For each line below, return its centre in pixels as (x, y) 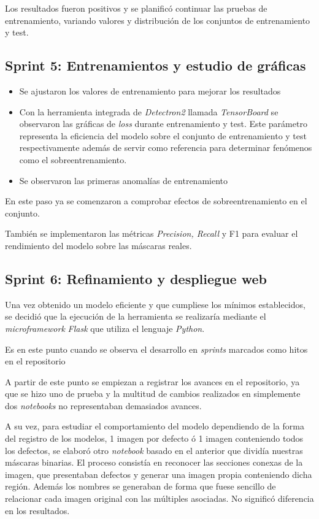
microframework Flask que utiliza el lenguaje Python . (105, 328)
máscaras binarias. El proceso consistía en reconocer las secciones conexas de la (154, 462)
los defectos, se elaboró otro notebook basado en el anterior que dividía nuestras (154, 450)
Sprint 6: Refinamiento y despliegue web (136, 278)
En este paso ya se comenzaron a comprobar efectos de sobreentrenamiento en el (156, 201)
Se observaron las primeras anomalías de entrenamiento (124, 180)
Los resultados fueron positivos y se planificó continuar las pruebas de (136, 8)
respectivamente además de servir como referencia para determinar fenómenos (166, 148)
